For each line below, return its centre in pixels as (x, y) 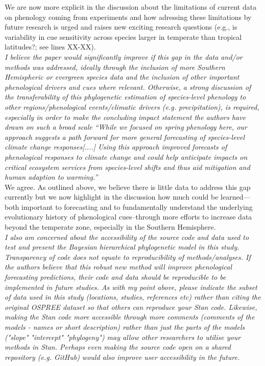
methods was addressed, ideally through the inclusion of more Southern (115, 67)
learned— (236, 197)
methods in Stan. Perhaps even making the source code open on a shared (118, 347)
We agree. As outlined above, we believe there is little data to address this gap (128, 187)
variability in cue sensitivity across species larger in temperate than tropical (123, 36)
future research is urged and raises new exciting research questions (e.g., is (121, 27)
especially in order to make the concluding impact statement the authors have (125, 117)
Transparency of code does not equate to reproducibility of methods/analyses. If (128, 257)
